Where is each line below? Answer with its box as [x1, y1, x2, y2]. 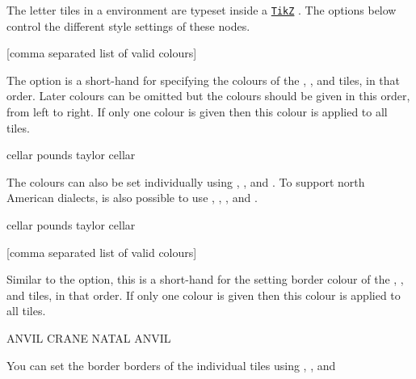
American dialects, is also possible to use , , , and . [6, 189, 258, 206]
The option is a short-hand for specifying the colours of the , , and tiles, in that [6, 71, 401, 88]
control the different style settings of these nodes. [6, 17, 250, 34]
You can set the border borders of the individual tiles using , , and [6, 356, 336, 373]
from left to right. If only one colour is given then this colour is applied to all [6, 103, 388, 120]
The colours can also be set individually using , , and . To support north [6, 173, 365, 190]
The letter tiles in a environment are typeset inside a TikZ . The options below [6, 2, 397, 18]
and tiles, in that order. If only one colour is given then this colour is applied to [6, 286, 401, 303]
